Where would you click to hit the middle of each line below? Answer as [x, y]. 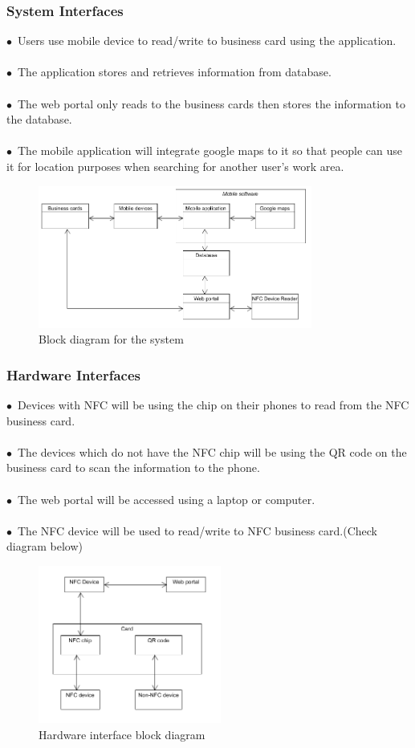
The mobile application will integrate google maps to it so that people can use [210, 150]
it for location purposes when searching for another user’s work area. [175, 166]
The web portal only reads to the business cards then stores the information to [211, 103]
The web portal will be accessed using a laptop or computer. [166, 499]
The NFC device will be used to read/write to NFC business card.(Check [197, 530]
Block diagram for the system [111, 339]
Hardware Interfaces [73, 374]
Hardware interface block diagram [122, 734]
